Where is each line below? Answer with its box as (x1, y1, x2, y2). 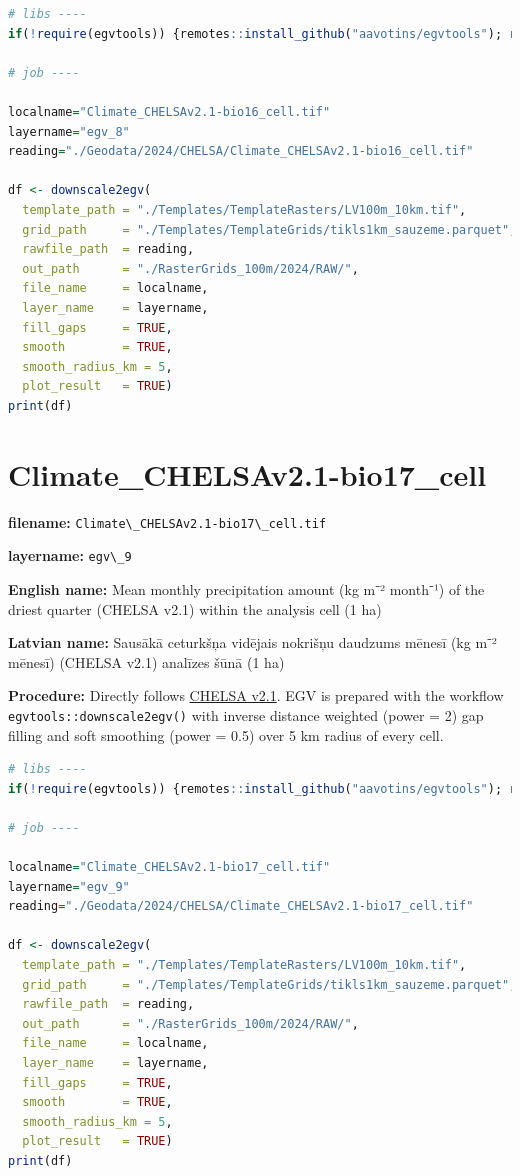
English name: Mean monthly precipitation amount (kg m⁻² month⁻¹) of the (8, 578, 485, 599)
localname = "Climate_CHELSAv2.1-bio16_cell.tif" (8, 104, 331, 119)
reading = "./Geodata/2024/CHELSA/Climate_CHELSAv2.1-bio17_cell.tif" (8, 899, 474, 914)
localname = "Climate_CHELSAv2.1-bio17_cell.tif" (8, 860, 331, 875)
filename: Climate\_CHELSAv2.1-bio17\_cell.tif (8, 511, 327, 532)
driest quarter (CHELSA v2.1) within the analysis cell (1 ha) (8, 598, 382, 619)
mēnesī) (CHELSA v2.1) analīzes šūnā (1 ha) (8, 651, 285, 672)
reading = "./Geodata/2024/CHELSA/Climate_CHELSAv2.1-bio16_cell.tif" (8, 144, 474, 159)
